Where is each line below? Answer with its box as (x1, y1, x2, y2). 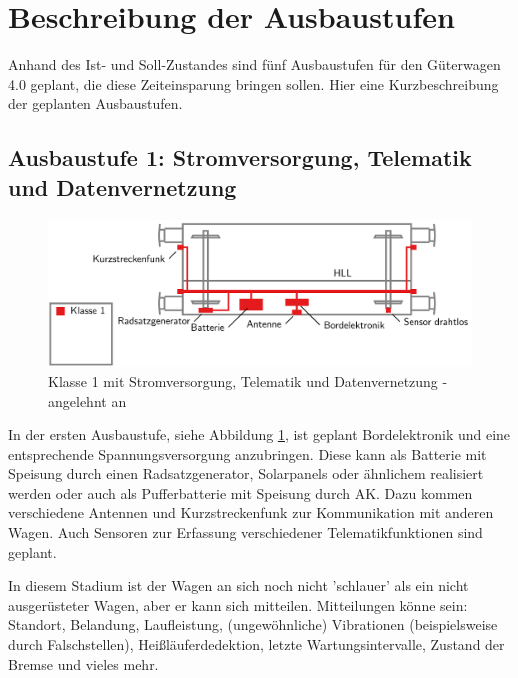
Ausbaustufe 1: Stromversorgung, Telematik (8, 142, 472, 173)
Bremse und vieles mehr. (8, 653, 159, 674)
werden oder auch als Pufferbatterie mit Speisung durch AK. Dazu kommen (8, 482, 473, 503)
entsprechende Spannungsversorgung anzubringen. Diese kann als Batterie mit (8, 443, 487, 464)
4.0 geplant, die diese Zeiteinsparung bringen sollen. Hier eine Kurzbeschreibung (8, 73, 499, 94)
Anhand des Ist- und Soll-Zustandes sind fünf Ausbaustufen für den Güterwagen (8, 54, 501, 75)
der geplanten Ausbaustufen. (8, 93, 183, 114)
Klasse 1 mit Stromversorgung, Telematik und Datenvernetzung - (48, 370, 448, 391)
